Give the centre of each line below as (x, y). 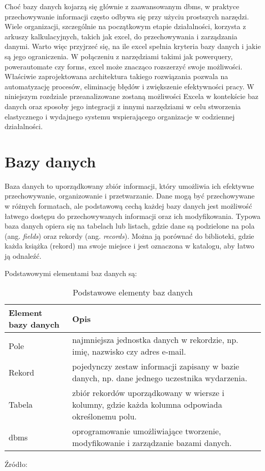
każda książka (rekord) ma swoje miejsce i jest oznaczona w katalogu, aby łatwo (129, 246)
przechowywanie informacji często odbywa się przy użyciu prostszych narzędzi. (127, 16)
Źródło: (16, 464)
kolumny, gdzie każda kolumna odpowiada (147, 405)
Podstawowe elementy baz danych (133, 292)
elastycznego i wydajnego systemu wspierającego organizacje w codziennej (120, 116)
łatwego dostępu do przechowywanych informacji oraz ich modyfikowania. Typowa (133, 216)
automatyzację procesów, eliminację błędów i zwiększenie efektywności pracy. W (129, 86)
